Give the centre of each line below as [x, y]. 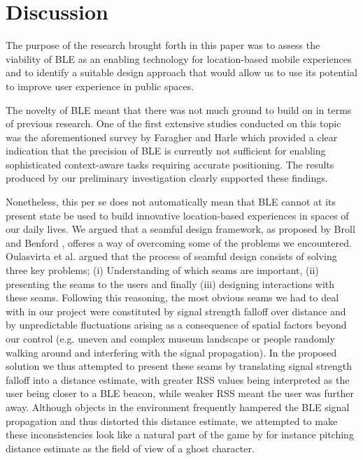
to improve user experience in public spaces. [100, 86]
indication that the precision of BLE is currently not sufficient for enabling [166, 151]
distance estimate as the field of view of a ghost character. [130, 448]
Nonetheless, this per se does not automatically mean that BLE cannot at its [171, 202]
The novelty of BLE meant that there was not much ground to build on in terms [179, 109]
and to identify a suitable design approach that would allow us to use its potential [181, 72]
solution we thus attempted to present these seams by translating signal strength [179, 366]
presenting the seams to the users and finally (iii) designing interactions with [170, 283]
